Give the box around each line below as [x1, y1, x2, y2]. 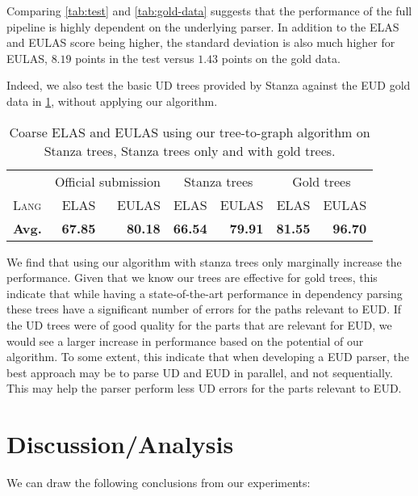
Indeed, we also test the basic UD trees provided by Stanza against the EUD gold [6, 77, 411, 94]
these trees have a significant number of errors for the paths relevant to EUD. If [6, 301, 402, 317]
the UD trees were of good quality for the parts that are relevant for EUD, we [6, 316, 392, 333]
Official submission [54, 171, 161, 191]
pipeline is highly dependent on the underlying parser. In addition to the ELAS [6, 18, 399, 35]
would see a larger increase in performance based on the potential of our [6, 332, 364, 349]
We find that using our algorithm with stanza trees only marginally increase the [6, 253, 402, 270]
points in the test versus [75, 49, 194, 66]
